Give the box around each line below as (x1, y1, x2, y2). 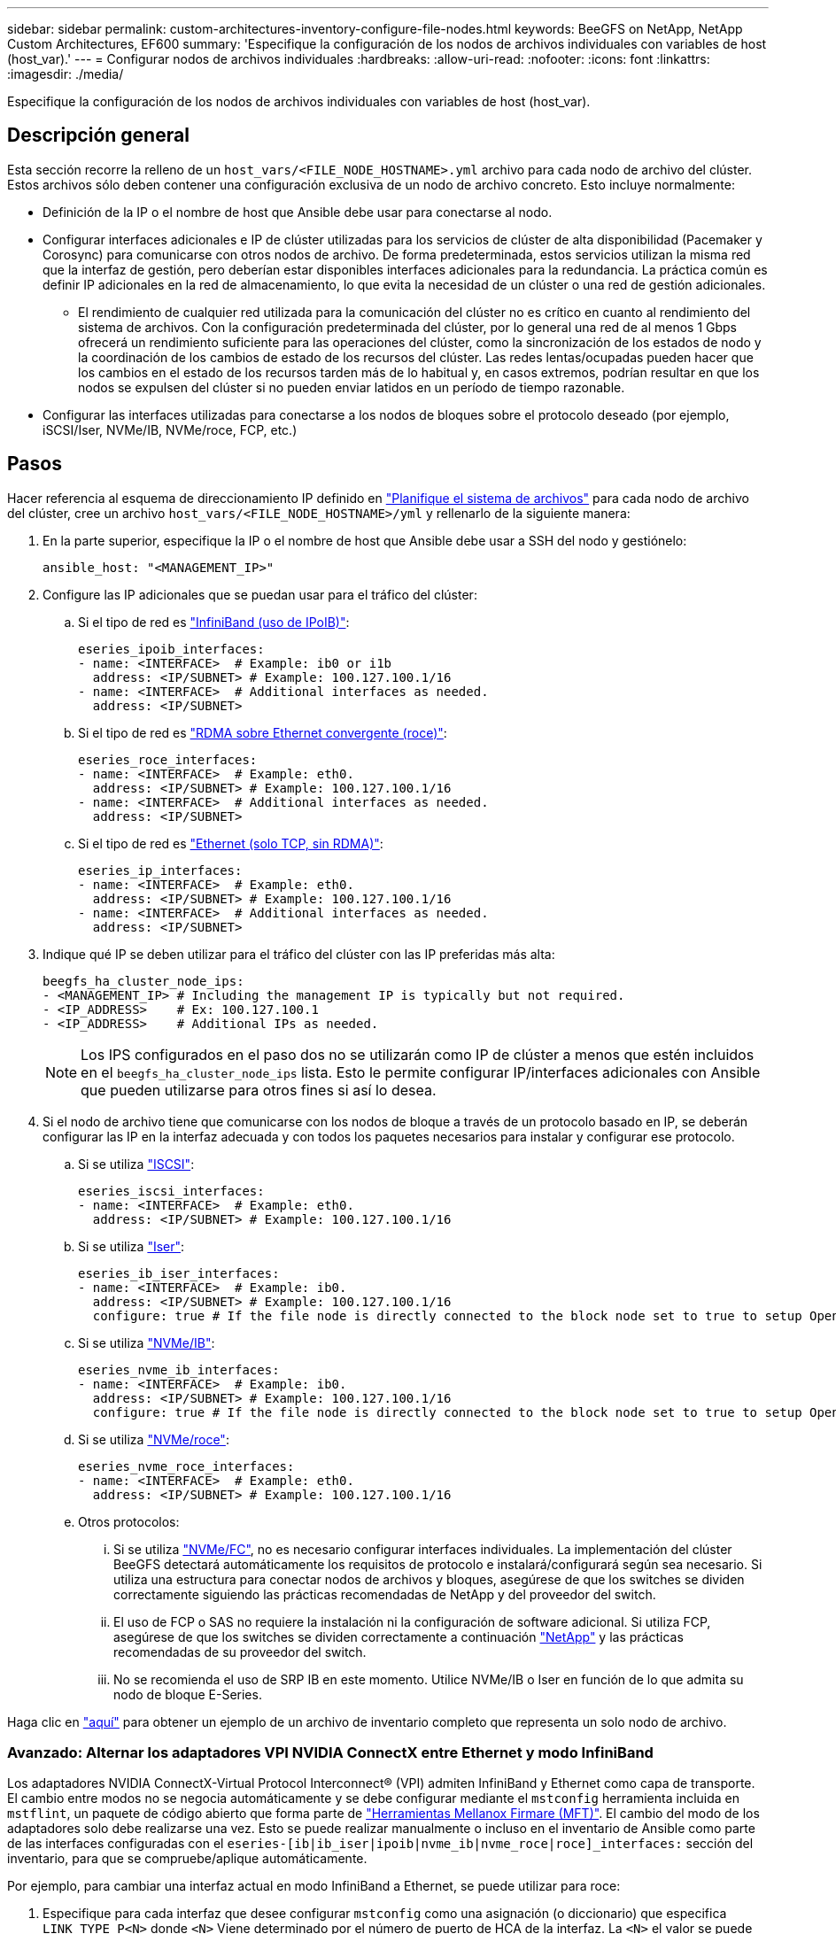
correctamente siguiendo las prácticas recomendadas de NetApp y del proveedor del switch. (113, 1586, 656, 1602)
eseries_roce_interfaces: (78, 752, 258, 767)
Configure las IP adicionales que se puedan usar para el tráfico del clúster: (43, 586, 477, 602)
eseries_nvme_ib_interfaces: (78, 1362, 280, 1377)
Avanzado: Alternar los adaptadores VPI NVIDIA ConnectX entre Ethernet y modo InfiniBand (7, 1744, 654, 1762)
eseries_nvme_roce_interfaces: (78, 1458, 295, 1474)
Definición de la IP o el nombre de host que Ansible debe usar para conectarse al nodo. (43, 204, 553, 220)
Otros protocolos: (78, 1513, 180, 1529)
